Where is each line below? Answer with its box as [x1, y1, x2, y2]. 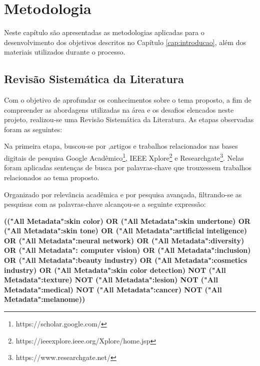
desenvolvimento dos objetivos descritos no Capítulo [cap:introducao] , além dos [4, 37, 246, 47]
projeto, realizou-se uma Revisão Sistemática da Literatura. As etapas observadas [4, 114, 254, 125]
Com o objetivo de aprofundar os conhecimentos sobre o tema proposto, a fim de [4, 95, 251, 105]
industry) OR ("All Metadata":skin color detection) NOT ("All [4, 264, 226, 275]
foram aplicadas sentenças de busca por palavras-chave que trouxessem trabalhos [4, 162, 252, 173]
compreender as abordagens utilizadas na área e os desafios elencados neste [4, 104, 234, 115]
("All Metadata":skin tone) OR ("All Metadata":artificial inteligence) [4, 225, 247, 236]
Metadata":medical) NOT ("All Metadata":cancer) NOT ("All [4, 284, 222, 294]
